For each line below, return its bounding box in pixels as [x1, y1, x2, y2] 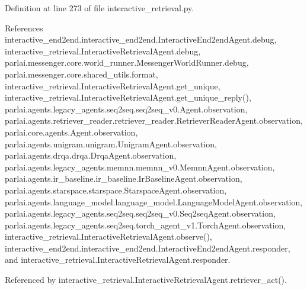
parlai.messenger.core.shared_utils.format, [5, 67, 158, 80]
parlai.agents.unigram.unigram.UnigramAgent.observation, [5, 137, 217, 150]
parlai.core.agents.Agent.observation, [5, 125, 138, 138]
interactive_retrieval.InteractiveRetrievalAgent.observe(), [5, 230, 212, 243]
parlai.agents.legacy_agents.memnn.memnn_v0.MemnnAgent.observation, [5, 160, 275, 173]
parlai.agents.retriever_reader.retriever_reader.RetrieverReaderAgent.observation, [5, 114, 303, 127]
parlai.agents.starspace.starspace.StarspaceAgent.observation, [5, 183, 227, 196]
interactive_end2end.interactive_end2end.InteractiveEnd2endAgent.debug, [5, 33, 277, 46]
